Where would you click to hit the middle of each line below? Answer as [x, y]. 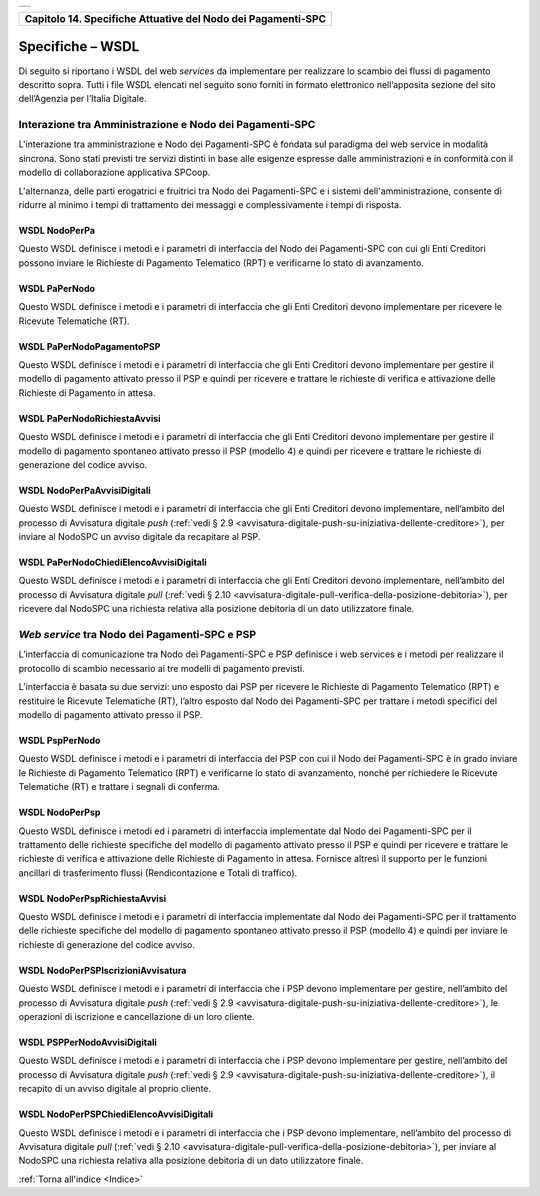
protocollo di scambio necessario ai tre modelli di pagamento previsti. [161, 668]
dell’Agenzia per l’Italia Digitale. [82, 99]
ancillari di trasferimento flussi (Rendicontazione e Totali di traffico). [158, 872]
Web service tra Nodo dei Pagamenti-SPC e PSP [137, 635]
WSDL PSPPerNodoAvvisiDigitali [87, 1042]
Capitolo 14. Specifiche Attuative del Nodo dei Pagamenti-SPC [175, 18]
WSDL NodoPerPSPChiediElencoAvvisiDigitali [116, 1114]
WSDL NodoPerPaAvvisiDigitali [85, 490]
